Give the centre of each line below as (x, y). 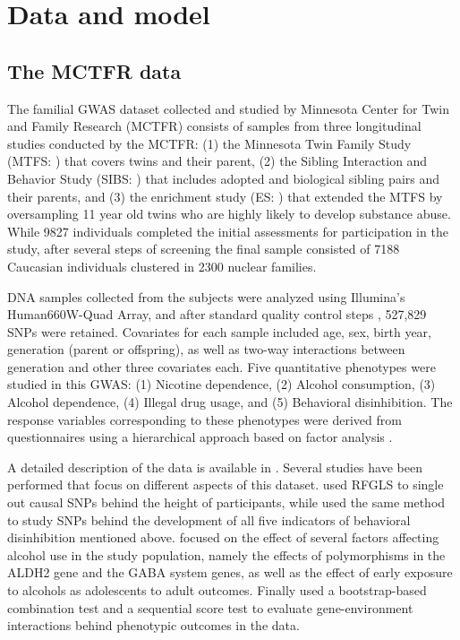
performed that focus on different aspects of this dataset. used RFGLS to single (226, 484)
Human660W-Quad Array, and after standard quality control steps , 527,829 (217, 314)
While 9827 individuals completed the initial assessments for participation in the (228, 231)
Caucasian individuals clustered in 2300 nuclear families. (162, 266)
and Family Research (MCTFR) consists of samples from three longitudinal (214, 126)
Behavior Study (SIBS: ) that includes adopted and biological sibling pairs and (224, 178)
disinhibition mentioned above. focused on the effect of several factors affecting (223, 537)
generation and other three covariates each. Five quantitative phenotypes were (221, 366)
